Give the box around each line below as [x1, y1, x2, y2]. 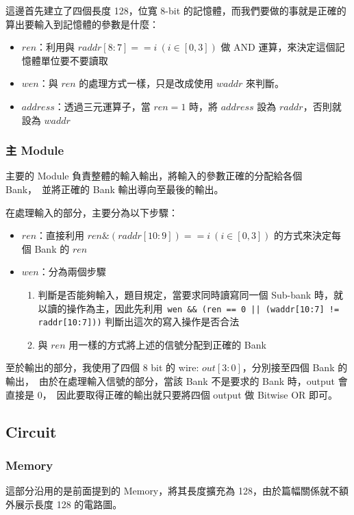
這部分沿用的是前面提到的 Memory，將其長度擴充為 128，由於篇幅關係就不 [5, 483, 339, 498]
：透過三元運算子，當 [54, 99, 151, 113]
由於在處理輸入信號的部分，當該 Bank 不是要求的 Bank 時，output [38, 374, 336, 388]
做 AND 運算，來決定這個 [220, 40, 336, 54]
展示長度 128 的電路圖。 [14, 497, 123, 511]
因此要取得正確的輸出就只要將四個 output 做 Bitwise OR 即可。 [56, 387, 338, 401]
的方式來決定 [274, 228, 332, 242]
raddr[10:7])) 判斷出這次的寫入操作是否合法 [38, 314, 240, 329]
